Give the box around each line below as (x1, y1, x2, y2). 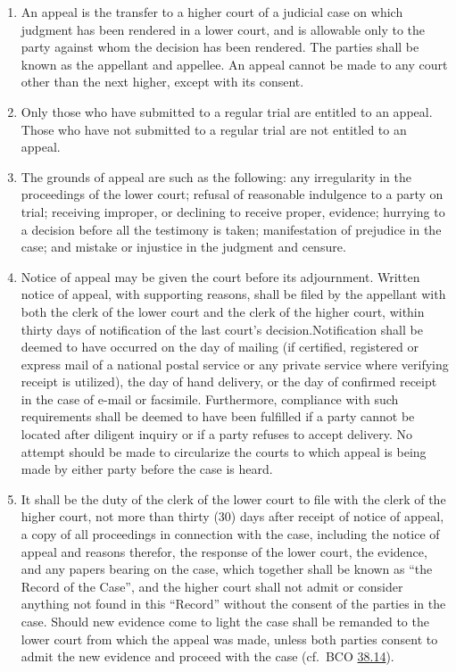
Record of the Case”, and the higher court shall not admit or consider (21, 577, 403, 595)
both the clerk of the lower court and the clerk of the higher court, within (21, 302, 425, 320)
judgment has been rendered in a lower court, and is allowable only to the (21, 20, 425, 38)
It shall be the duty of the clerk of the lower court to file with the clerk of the (21, 489, 446, 508)
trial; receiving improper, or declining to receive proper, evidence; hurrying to (21, 202, 445, 220)
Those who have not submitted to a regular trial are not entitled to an (21, 120, 407, 138)
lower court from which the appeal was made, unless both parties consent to (21, 629, 438, 648)
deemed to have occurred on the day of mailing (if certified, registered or (21, 337, 419, 356)
